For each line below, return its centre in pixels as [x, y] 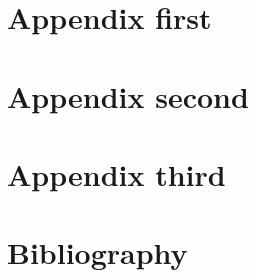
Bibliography [97, 252]
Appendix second [128, 95]
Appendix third [116, 173]
